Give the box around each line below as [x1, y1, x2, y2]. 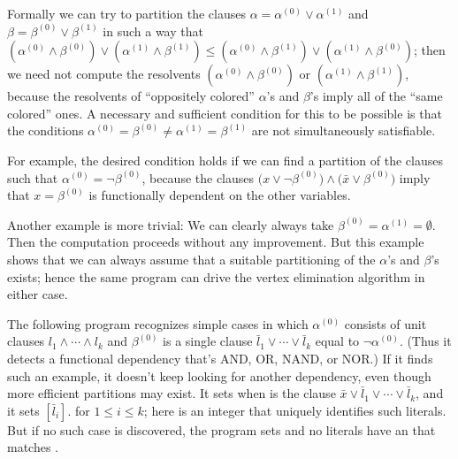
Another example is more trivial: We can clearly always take [7, 215, 334, 233]
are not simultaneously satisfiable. [251, 121, 436, 140]
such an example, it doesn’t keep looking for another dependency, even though [7, 366, 431, 385]
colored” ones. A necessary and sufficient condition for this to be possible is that [7, 103, 442, 122]
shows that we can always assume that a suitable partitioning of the [7, 249, 376, 268]
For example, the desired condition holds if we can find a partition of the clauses [7, 150, 443, 169]
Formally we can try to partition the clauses [7, 4, 246, 22]
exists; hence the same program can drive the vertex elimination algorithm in [7, 267, 425, 286]
